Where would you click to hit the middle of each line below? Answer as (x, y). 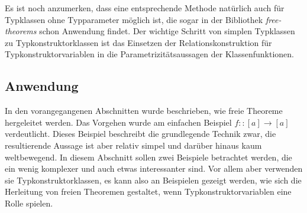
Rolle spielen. (29, 203)
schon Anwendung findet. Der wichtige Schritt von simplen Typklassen (167, 31)
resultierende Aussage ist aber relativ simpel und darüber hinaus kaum (133, 145)
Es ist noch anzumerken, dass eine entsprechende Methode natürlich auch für (145, 8)
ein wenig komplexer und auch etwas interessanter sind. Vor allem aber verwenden (154, 168)
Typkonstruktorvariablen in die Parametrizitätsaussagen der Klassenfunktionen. (150, 54)
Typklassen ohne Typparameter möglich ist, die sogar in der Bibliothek (134, 19)
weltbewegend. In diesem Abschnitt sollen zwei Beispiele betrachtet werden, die (148, 157)
